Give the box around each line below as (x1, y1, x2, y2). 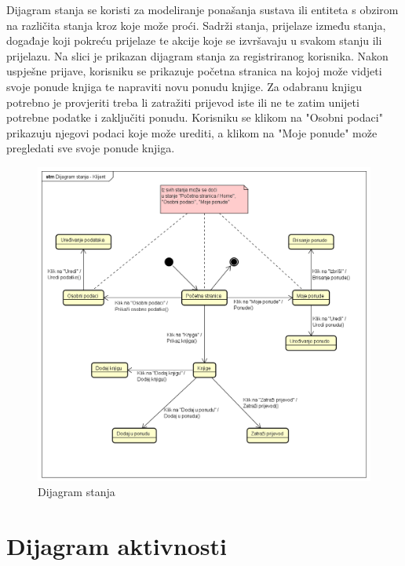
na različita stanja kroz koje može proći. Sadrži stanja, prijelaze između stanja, (6, 16, 386, 33)
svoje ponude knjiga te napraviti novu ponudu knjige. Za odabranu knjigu (6, 78, 362, 94)
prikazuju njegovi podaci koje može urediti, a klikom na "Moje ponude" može (6, 124, 378, 141)
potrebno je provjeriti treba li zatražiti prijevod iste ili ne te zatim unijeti (6, 93, 359, 110)
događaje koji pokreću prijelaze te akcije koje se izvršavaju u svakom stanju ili (6, 32, 382, 49)
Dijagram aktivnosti (6, 529, 227, 561)
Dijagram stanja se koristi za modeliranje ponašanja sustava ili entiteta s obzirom (6, 2, 399, 17)
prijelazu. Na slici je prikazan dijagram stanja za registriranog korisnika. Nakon (6, 47, 389, 64)
